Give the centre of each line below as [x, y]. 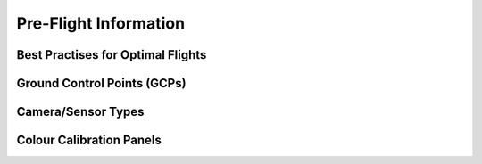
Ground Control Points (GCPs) [101, 83]
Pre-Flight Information [101, 23]
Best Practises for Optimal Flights [112, 55]
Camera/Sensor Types [80, 112]
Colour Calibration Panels [89, 140]
